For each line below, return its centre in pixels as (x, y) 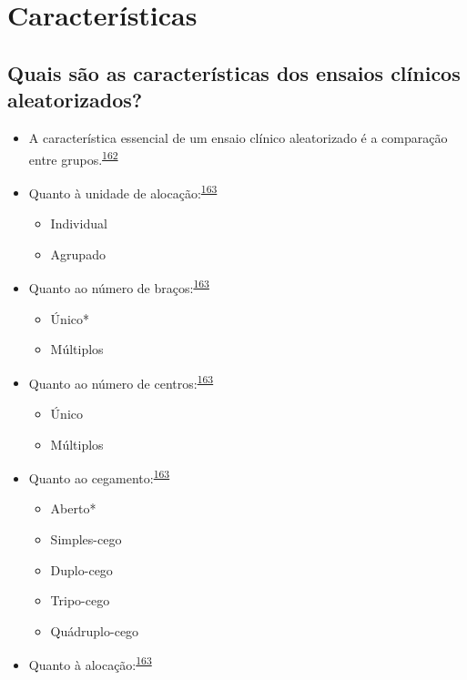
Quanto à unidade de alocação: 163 (123, 191)
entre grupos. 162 (73, 157)
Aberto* (73, 508)
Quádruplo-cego (95, 630)
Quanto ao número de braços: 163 (119, 286)
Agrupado (78, 254)
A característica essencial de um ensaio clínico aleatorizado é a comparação (238, 137)
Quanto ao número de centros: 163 (121, 381)
